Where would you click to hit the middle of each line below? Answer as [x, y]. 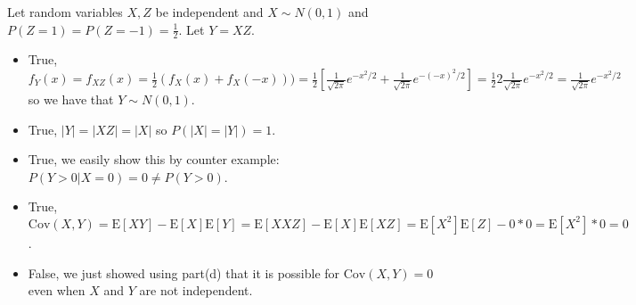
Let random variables [65, 12]
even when [57, 290]
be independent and [209, 12]
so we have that [71, 99]
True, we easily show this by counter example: [154, 159]
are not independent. [196, 290]
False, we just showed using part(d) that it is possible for [184, 272]
